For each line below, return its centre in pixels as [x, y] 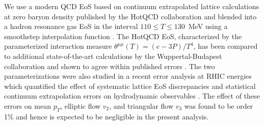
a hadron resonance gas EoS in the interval [71, 26]
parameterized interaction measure [58, 46]
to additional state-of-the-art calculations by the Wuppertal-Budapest [113, 56]
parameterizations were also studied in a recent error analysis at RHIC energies [128, 76]
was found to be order [219, 105]
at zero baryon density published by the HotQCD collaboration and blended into [130, 16]
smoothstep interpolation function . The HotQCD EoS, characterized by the [123, 36]
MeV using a [208, 26]
